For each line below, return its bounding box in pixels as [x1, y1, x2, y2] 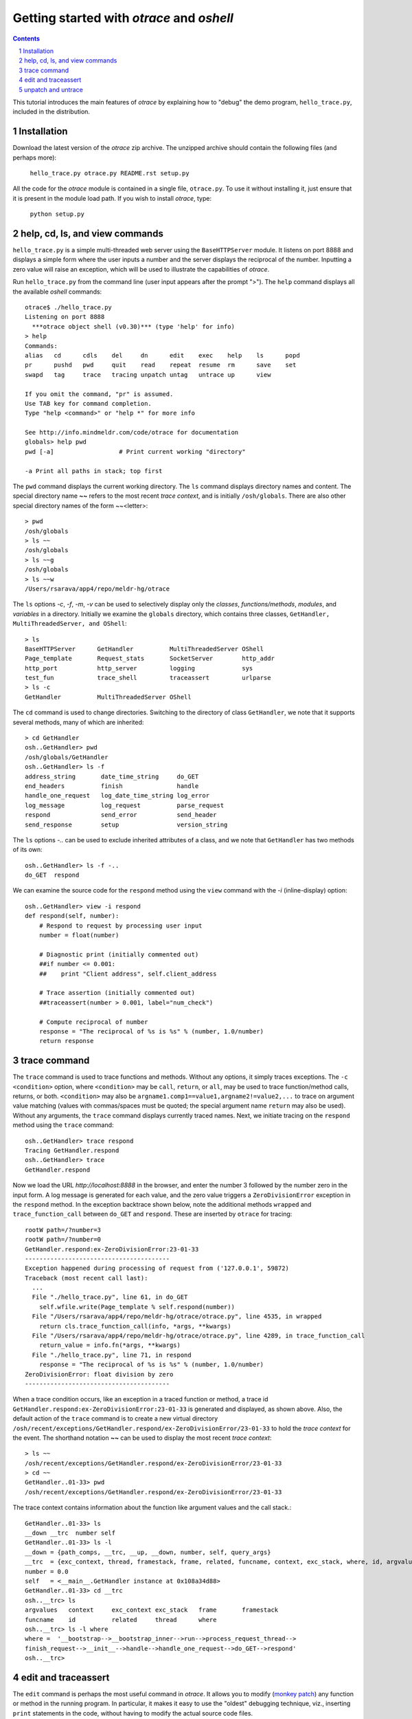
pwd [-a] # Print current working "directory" [25, 448, 247, 455]
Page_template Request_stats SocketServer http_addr [25, 655, 275, 663]
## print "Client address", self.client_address [38, 970, 217, 978]
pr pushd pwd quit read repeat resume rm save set [25, 361, 297, 369]
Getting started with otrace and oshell [12, 10, 233, 25]
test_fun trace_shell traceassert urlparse [25, 674, 271, 682]
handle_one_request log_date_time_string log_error [25, 791, 209, 800]
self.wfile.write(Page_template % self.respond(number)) [38, 1303, 235, 1311]
